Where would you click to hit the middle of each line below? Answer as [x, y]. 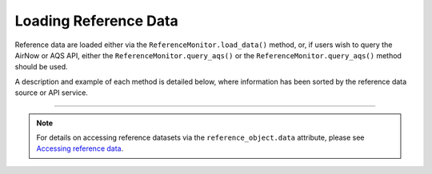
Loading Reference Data [97, 21]
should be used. [41, 67]
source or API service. [51, 93]
